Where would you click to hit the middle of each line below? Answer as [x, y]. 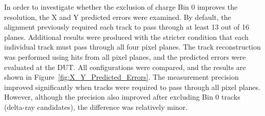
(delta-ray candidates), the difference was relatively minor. [96, 107]
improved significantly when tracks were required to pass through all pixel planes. [132, 87]
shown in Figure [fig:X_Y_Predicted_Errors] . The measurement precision [121, 77]
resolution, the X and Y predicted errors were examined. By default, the [118, 17]
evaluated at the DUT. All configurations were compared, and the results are [125, 67]
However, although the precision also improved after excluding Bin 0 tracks [122, 97]
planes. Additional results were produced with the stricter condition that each [126, 37]
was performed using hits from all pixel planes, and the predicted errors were [125, 56]
